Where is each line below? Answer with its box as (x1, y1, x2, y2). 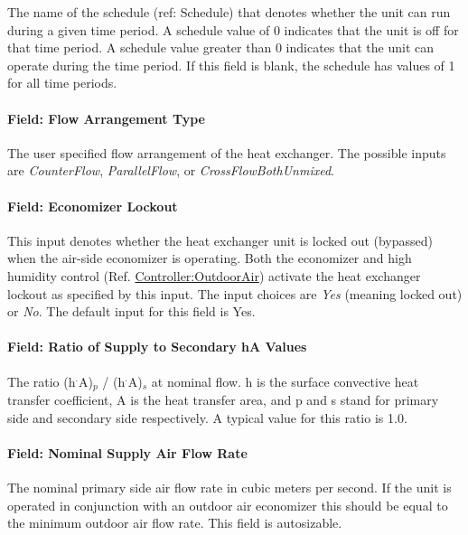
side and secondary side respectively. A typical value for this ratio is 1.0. (7, 408, 407, 427)
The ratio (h (7, 371, 76, 390)
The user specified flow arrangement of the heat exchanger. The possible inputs (7, 143, 446, 162)
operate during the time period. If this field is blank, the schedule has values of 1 (7, 55, 455, 74)
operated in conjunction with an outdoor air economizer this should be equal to (7, 495, 448, 514)
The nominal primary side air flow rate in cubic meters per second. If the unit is (7, 477, 452, 496)
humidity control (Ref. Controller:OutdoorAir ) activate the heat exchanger (7, 266, 421, 285)
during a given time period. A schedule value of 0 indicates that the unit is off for (7, 20, 459, 39)
